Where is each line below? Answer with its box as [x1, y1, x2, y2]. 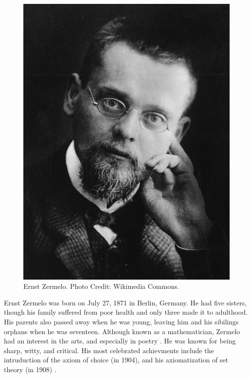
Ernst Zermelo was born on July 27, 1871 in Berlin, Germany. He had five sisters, [4, 297, 247, 307]
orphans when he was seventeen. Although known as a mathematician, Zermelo [4, 326, 240, 336]
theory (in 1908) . [4, 364, 56, 374]
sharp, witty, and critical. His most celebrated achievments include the [4, 345, 214, 355]
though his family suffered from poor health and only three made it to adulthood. [4, 307, 248, 317]
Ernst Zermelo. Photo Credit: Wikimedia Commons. [23, 281, 179, 291]
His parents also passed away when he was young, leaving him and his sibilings [4, 316, 239, 326]
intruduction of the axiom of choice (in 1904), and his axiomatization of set [4, 355, 229, 365]
